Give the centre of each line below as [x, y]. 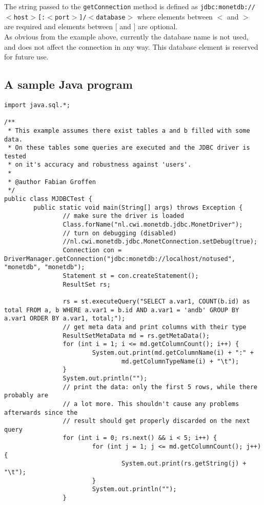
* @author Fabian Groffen [52, 182]
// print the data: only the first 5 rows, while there [160, 387]
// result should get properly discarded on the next [156, 421]
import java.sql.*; [37, 105]
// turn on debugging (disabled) [120, 233]
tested [15, 156]
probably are [26, 396]
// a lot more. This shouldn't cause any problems [151, 404]
